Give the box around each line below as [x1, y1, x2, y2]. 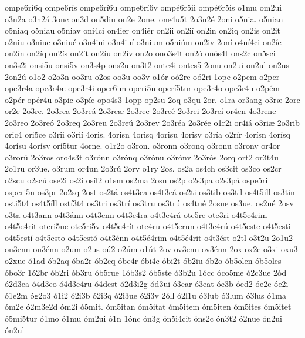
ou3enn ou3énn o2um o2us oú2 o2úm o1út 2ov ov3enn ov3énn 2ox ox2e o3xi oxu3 [5, 243, 298, 255]
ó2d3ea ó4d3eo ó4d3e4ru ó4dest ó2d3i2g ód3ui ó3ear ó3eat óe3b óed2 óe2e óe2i [5, 277, 289, 290]
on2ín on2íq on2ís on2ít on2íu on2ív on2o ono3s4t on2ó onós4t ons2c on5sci [5, 47, 276, 59]
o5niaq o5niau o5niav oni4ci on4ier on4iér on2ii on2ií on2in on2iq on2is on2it [5, 24, 281, 36]
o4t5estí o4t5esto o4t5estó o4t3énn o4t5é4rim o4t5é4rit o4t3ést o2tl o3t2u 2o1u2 [5, 231, 293, 243]
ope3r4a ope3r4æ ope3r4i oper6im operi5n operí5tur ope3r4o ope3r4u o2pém [5, 82, 280, 94]
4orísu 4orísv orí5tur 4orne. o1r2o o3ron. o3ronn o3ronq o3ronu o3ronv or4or [5, 139, 280, 152]
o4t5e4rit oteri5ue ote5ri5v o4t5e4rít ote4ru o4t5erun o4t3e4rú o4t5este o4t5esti [5, 220, 291, 232]
